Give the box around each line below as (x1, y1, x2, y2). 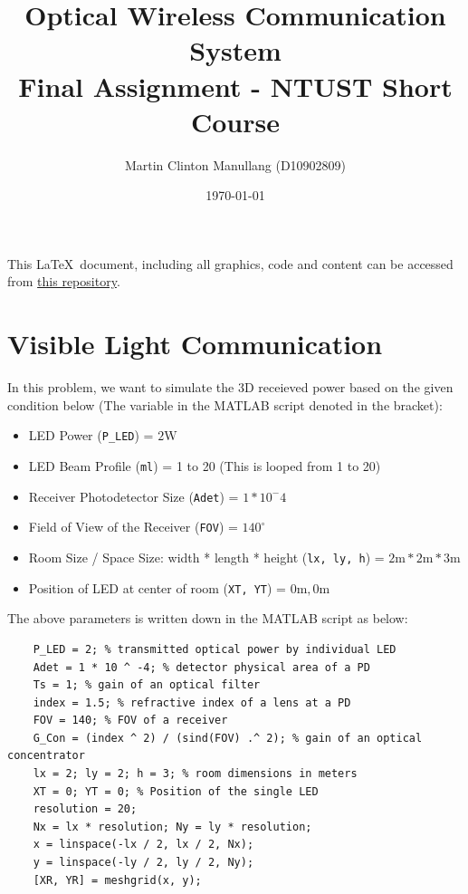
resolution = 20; (33, 803, 138, 816)
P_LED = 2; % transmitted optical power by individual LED (33, 642, 396, 656)
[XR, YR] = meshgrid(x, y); (33, 873, 202, 887)
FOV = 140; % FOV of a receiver (33, 714, 228, 727)
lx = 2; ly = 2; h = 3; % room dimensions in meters (33, 767, 358, 781)
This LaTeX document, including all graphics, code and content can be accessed (7, 254, 454, 273)
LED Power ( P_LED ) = (28, 426, 154, 445)
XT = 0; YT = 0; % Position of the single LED (33, 784, 319, 798)
